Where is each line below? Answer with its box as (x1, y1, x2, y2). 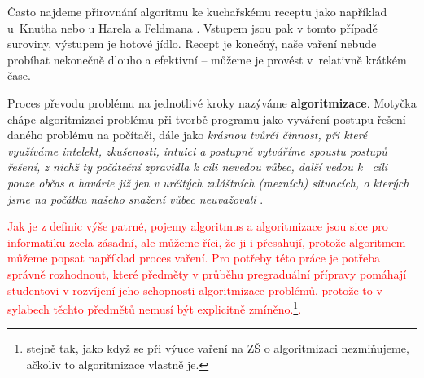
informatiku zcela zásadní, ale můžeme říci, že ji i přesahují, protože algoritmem (7, 233, 406, 250)
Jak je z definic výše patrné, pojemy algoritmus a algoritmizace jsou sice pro (7, 218, 388, 235)
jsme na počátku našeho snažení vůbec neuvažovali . (7, 190, 264, 207)
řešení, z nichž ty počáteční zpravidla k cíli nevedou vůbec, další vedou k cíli (7, 158, 388, 175)
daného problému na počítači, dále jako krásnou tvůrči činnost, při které (7, 126, 368, 143)
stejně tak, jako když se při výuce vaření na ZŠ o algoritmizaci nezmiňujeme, (26, 340, 409, 357)
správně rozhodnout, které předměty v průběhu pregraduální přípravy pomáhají (7, 265, 407, 282)
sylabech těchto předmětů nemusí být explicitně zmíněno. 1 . (7, 298, 302, 317)
